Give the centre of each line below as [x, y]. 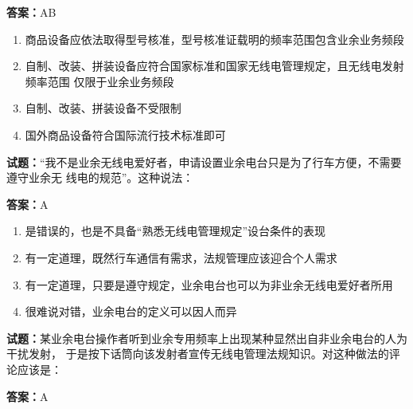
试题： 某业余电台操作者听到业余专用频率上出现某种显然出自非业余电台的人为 [207, 338]
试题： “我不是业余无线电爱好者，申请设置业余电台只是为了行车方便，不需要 [204, 161]
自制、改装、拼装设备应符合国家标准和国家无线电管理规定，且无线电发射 [214, 66]
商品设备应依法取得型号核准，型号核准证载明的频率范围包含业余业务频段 [214, 39]
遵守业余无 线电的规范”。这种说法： [100, 177]
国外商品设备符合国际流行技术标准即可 [125, 134]
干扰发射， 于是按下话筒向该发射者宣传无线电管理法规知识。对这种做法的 [198, 354]
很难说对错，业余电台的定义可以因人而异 [131, 311]
